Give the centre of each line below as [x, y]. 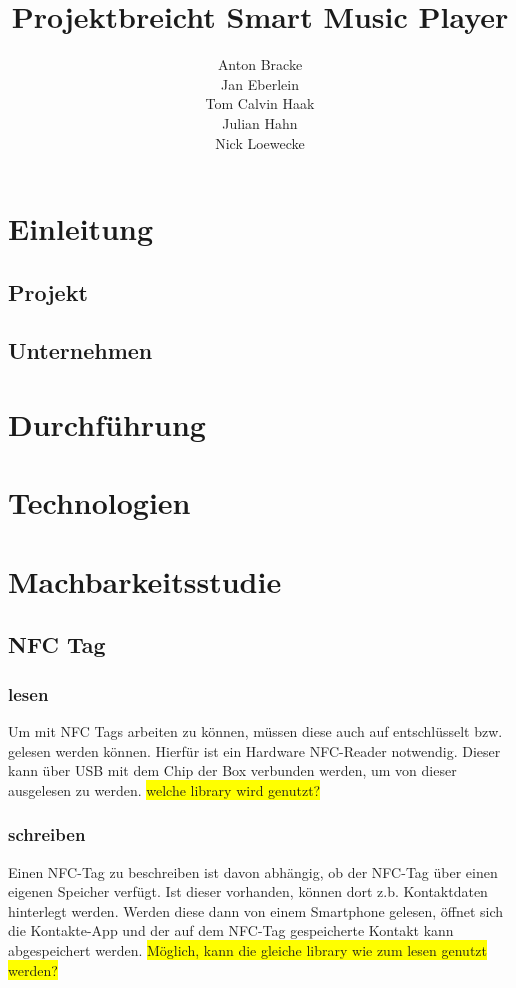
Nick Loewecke [260, 142]
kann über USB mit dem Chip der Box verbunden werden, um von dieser [232, 770]
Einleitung [81, 228]
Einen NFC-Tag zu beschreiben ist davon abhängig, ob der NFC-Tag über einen [253, 871]
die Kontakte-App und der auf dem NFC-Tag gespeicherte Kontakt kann [231, 930]
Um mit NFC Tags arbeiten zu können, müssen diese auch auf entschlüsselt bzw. [255, 730]
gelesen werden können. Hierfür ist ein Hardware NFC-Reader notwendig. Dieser [254, 750]
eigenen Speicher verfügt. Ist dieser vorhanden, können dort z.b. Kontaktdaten [248, 891]
